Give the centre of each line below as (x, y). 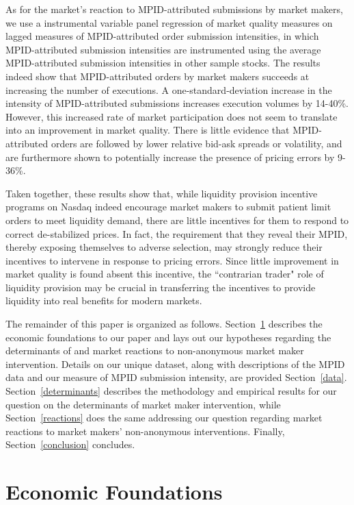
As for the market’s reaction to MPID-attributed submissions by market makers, (174, 9)
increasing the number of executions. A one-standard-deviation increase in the (169, 89)
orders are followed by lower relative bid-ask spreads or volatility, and (196, 143)
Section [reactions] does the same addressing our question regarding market (164, 418)
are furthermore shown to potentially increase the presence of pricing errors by (170, 157)
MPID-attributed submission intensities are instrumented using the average (163, 49)
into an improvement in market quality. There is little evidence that (148, 130)
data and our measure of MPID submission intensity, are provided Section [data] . (176, 377)
